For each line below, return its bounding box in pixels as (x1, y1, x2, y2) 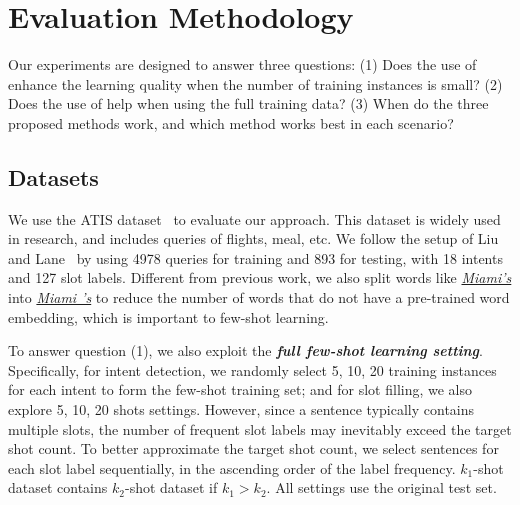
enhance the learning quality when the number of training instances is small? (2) (8, 73, 503, 94)
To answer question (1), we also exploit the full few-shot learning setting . (8, 340, 483, 361)
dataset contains (8, 477, 108, 498)
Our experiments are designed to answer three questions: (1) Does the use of (8, 54, 477, 75)
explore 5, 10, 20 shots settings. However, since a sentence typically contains (8, 399, 475, 420)
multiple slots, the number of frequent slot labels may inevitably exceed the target (8, 418, 512, 439)
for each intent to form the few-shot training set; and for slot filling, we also (8, 379, 473, 400)
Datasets (8, 161, 99, 192)
